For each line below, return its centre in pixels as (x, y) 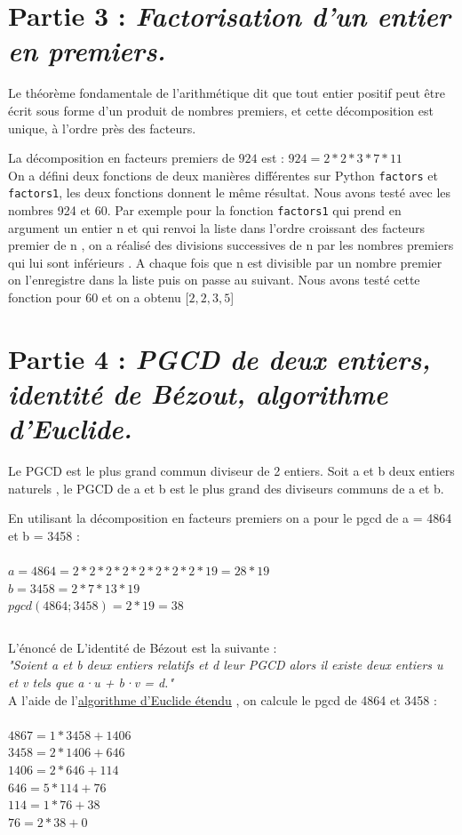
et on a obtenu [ (145, 297)
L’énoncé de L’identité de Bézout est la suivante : (143, 647)
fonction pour (45, 297)
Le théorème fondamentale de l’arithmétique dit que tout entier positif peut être (227, 93)
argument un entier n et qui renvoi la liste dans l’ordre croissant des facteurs (216, 227)
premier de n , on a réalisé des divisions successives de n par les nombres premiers (231, 245)
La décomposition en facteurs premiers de (121, 158)
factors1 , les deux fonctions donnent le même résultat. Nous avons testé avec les (229, 193)
